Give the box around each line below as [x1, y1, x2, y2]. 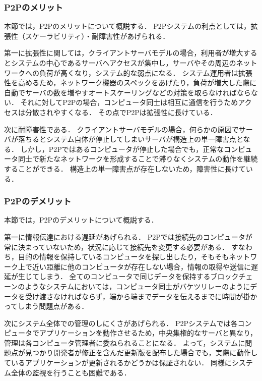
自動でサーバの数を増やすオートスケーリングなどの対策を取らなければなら [4, 87, 251, 97]
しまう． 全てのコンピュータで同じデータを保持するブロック [39, 271, 239, 282]
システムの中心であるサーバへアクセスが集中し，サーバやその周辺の [11, 58, 236, 68]
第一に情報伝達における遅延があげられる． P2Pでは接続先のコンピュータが [4, 231, 252, 242]
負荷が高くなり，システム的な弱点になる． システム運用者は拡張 [39, 67, 252, 78]
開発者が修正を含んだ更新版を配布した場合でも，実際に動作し [53, 347, 258, 358]
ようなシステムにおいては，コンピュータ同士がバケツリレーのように [25, 281, 250, 291]
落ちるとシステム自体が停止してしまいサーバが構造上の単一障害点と [18, 134, 243, 144]
